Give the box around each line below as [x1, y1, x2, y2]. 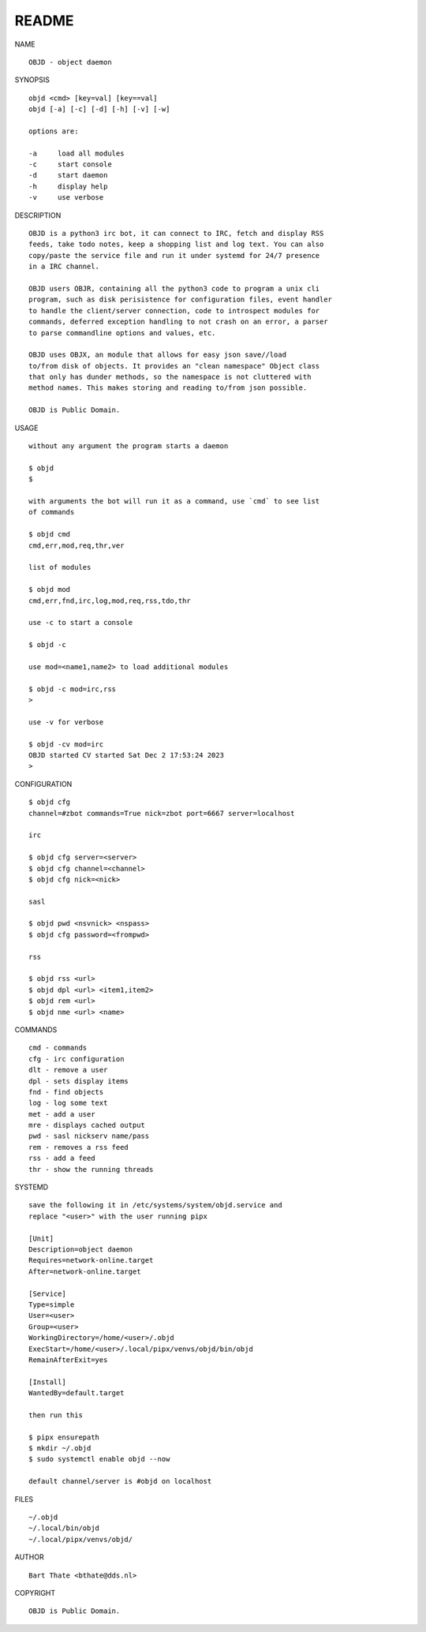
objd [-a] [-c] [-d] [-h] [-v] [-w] [28, 105, 170, 114]
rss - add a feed [28, 1154, 95, 1163]
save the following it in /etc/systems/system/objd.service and [28, 1200, 283, 1210]
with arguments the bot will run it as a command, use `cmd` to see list [28, 497, 320, 505]
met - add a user [28, 1110, 95, 1118]
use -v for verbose [28, 717, 104, 726]
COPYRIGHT [14, 1588, 56, 1597]
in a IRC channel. [28, 262, 100, 271]
